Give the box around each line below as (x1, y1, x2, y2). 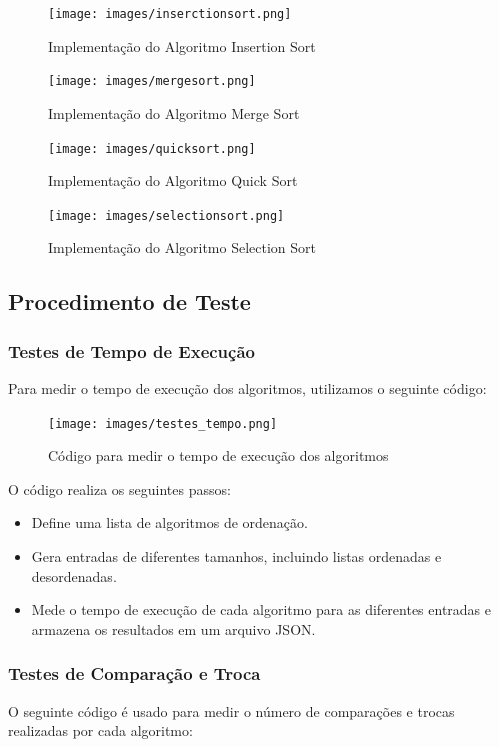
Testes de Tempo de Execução (8, 338, 255, 363)
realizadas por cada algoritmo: (8, 720, 193, 741)
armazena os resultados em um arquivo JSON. (31, 618, 316, 639)
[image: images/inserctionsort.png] (48, 7, 292, 21)
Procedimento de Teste (8, 286, 251, 317)
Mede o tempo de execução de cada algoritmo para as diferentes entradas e (31, 599, 492, 620)
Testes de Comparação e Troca (8, 661, 261, 686)
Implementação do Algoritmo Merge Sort (48, 102, 300, 123)
